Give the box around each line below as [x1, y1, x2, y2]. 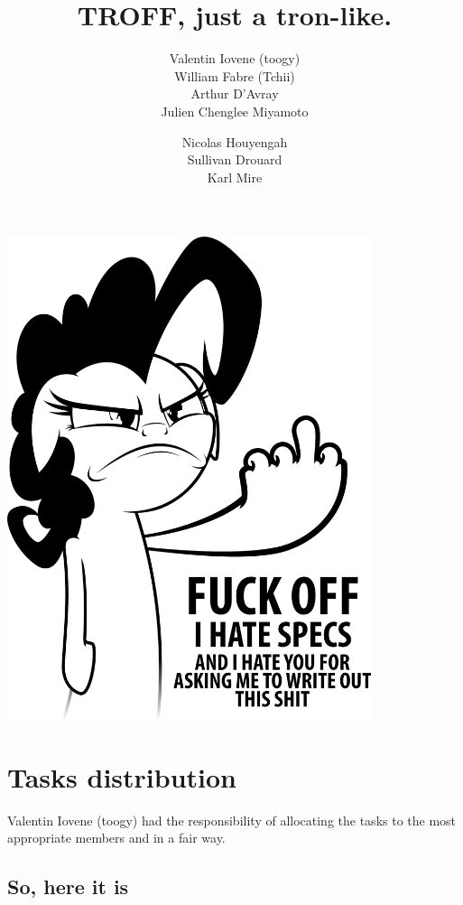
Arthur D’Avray [190, 84, 279, 103]
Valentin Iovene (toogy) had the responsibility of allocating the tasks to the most [7, 810, 457, 829]
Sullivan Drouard [187, 150, 282, 169]
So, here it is [7, 872, 129, 900]
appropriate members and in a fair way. [7, 828, 226, 847]
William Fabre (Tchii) [174, 66, 295, 85]
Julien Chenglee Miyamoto [161, 101, 309, 120]
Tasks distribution [7, 758, 236, 795]
